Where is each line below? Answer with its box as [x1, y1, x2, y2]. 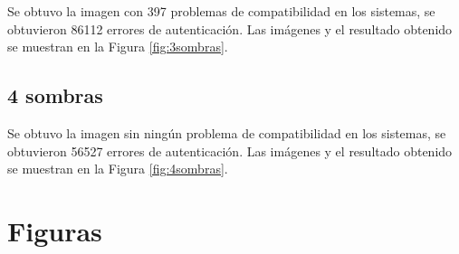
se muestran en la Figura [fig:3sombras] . [7, 37, 228, 56]
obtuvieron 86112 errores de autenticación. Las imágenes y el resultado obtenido [7, 19, 453, 38]
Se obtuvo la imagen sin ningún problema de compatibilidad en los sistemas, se [7, 123, 446, 142]
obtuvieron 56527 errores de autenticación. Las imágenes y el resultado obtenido [7, 141, 453, 160]
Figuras [7, 212, 102, 249]
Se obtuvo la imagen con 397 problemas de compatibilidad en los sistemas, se [7, 2, 435, 20]
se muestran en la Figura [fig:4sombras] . [7, 159, 228, 178]
